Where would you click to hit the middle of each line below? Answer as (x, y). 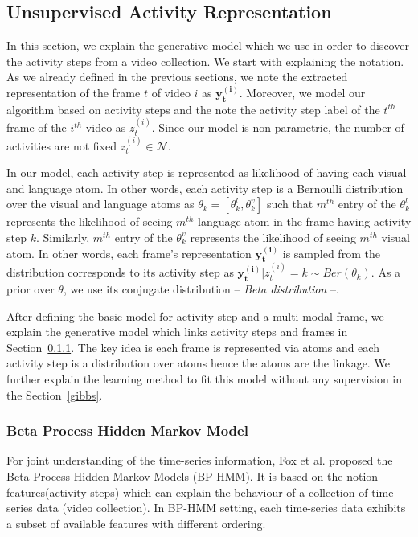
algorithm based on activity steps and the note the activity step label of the (193, 109)
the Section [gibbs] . (55, 394)
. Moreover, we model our (302, 92)
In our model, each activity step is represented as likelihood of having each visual (207, 172)
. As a (386, 272)
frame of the (37, 127)
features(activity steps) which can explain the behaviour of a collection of (187, 492)
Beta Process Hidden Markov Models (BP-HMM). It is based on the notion (193, 476)
